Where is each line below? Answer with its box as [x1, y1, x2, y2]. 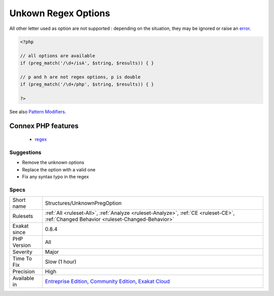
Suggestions [9, 149, 42, 156]
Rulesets [12, 213, 33, 220]
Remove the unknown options [22, 160, 85, 166]
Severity [12, 248, 32, 255]
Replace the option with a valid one [22, 166, 96, 172]
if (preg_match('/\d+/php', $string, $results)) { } [20, 81, 154, 87]
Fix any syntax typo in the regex [22, 173, 89, 179]
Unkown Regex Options [9, 8, 110, 19]
